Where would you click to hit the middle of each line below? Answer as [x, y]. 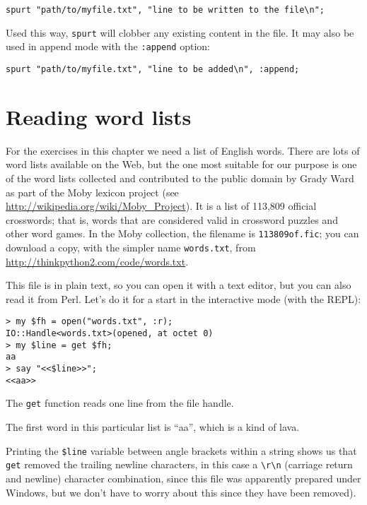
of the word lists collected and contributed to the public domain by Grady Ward [180, 178]
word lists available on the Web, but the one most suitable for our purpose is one [181, 164]
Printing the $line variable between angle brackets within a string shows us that [181, 450]
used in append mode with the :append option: [108, 46]
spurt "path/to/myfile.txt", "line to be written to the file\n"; [165, 10]
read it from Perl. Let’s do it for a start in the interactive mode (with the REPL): [183, 298]
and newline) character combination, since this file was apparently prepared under [183, 478]
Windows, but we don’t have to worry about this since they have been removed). [181, 492]
